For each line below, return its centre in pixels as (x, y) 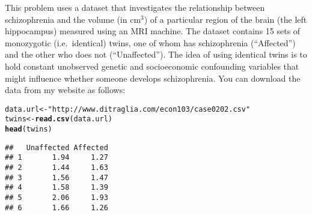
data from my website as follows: (65, 90)
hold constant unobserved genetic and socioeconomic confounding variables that (152, 66)
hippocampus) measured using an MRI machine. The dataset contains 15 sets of (153, 31)
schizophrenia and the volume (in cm (73, 19)
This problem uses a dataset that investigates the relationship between (135, 7)
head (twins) (29, 129)
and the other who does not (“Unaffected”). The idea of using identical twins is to (156, 54)
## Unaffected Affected (57, 147)
